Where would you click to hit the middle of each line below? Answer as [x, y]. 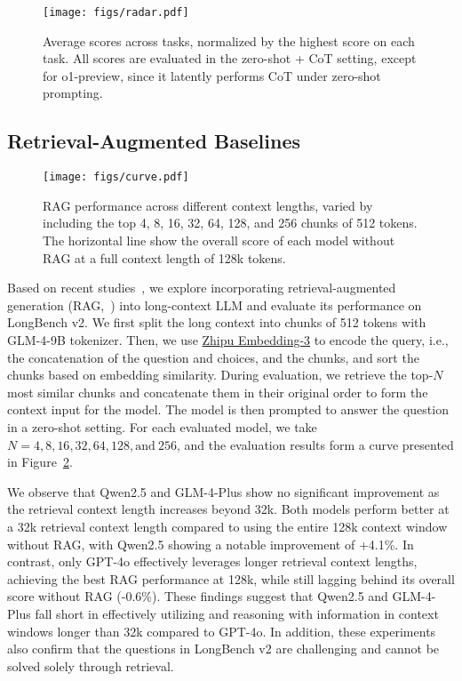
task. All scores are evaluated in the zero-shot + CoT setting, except [230, 58]
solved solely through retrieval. [91, 665]
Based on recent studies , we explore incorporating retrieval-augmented [202, 288]
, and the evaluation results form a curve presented [315, 444]
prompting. [73, 93]
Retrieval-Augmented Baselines [154, 141]
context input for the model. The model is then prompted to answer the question [228, 409]
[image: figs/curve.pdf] [116, 177]
